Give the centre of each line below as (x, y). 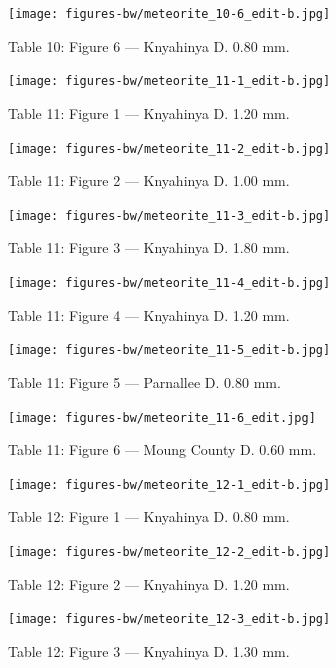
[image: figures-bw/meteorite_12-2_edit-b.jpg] (169, 552)
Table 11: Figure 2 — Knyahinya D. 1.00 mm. (149, 180)
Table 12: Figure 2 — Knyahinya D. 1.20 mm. (149, 583)
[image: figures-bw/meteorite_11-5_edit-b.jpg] (169, 350)
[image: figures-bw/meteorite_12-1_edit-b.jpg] (169, 484)
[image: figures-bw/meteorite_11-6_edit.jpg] (162, 417)
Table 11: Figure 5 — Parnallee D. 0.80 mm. (144, 381)
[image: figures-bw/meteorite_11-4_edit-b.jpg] (169, 283)
